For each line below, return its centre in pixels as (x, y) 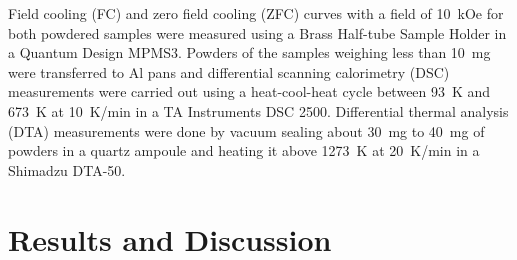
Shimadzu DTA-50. (67, 169)
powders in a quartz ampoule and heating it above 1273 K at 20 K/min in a (244, 150)
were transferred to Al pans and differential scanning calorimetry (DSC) (229, 71)
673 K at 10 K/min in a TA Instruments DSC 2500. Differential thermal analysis (258, 110)
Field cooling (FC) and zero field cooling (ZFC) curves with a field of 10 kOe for (256, 13)
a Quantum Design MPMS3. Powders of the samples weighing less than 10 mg (249, 52)
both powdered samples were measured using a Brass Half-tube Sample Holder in (257, 32)
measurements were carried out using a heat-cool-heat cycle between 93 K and (249, 91)
